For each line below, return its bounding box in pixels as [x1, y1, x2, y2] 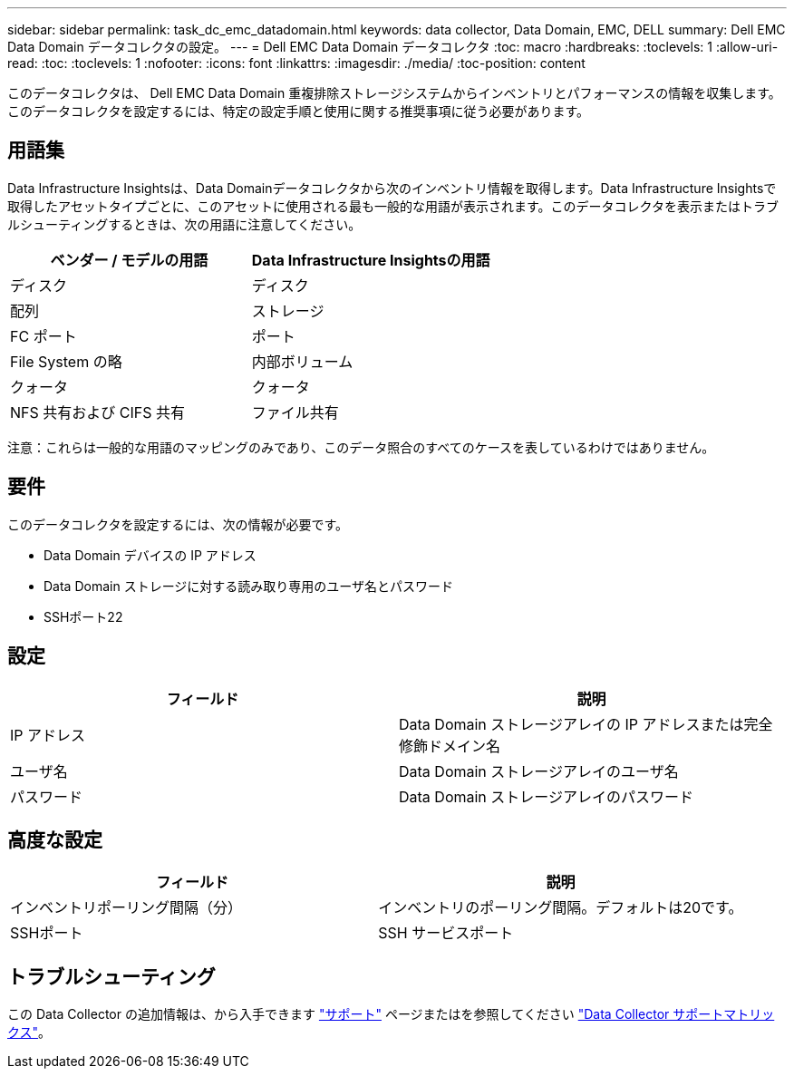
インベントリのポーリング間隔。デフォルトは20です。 [378, 898, 743, 917]
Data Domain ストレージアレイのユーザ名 [399, 761, 679, 780]
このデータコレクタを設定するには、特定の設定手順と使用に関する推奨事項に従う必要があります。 [7, 103, 590, 119]
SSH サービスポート [378, 924, 514, 943]
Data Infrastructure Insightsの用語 [251, 250, 490, 269]
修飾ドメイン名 [399, 736, 501, 755]
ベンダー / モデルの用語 [50, 250, 208, 269]
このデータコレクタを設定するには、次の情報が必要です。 [7, 516, 349, 532]
